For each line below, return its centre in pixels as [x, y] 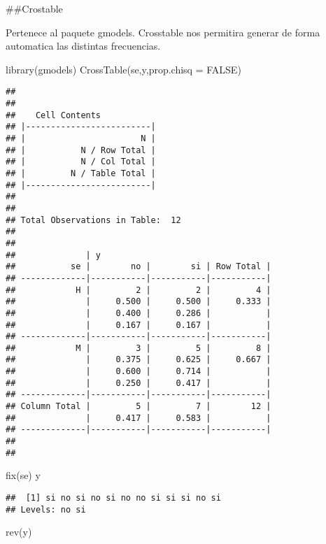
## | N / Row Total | [81, 150]
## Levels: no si [46, 509]
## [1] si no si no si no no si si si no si [113, 498]
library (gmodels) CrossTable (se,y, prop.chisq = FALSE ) [123, 69]
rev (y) [19, 532]
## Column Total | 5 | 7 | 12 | [139, 407]
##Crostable [34, 8]
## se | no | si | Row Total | [139, 267]
